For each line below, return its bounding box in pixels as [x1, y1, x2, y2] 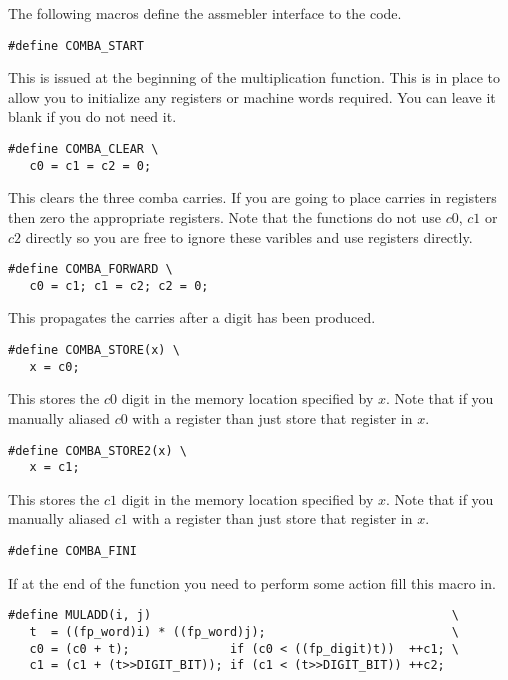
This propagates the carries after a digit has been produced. [8, 307, 376, 328]
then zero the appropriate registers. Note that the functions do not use [8, 206, 441, 227]
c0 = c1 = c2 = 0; [29, 158, 152, 173]
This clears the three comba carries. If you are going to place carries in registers [8, 187, 497, 208]
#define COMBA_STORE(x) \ [8, 343, 180, 358]
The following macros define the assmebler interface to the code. [8, 3, 402, 23]
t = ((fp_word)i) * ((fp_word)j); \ [29, 624, 460, 639]
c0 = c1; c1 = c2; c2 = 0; [29, 278, 209, 293]
